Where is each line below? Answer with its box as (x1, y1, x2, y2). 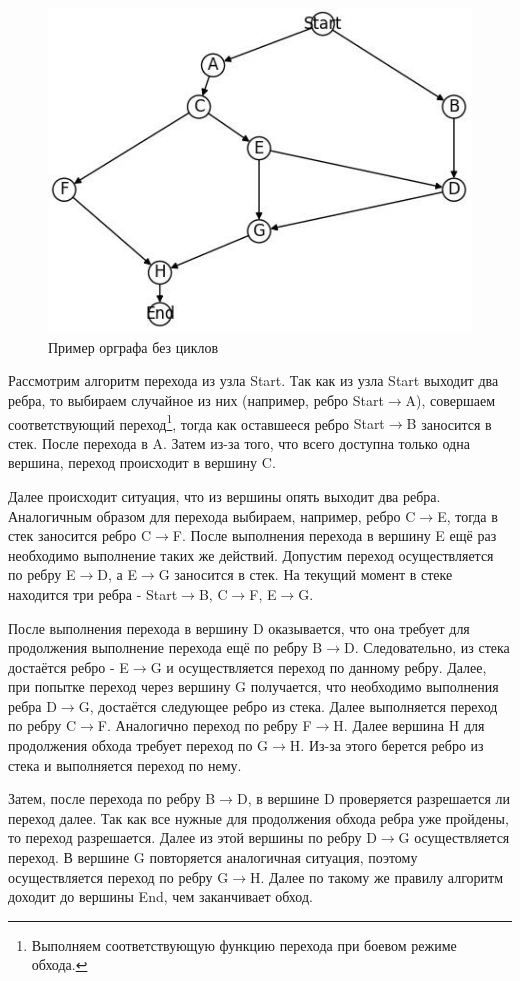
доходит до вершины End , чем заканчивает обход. (8, 886, 313, 907)
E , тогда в (437, 505, 498, 526)
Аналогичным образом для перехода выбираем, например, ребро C (8, 505, 416, 526)
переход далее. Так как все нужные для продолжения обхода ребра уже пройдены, (8, 807, 509, 828)
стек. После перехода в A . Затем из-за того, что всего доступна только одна (8, 432, 470, 453)
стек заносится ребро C (8, 525, 152, 546)
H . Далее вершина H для (333, 715, 485, 736)
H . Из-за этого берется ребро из (289, 735, 484, 756)
